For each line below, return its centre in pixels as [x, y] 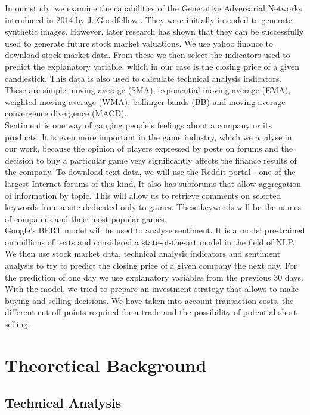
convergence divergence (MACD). [66, 113]
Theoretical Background [106, 365]
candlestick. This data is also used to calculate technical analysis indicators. [143, 78]
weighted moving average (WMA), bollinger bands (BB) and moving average [145, 101]
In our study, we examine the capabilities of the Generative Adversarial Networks [154, 8]
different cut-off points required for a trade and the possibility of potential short [151, 312]
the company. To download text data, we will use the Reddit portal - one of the [150, 172]
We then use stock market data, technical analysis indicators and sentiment [143, 253]
